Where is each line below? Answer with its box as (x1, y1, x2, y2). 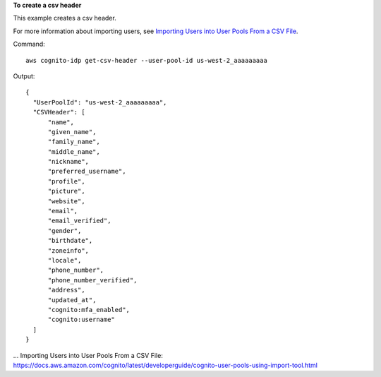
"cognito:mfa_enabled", (47, 306, 131, 313)
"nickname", (47, 157, 90, 166)
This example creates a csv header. (13, 14, 116, 23)
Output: (13, 71, 35, 80)
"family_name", (47, 138, 100, 146)
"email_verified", (47, 217, 111, 225)
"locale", (47, 256, 82, 264)
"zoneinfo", (47, 246, 90, 254)
